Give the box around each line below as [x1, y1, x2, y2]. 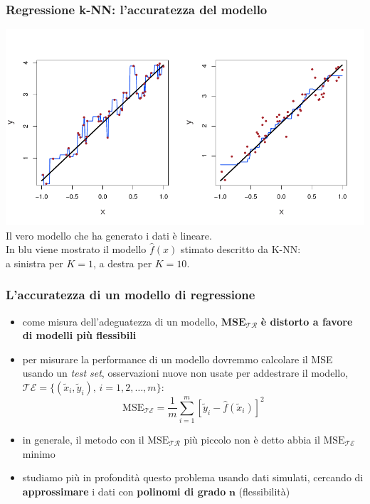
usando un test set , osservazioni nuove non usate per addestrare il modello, [22, 365, 349, 380]
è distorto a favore [260, 313, 353, 328]
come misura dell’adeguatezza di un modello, [22, 313, 218, 328]
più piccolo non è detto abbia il [184, 432, 320, 447]
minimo [22, 446, 55, 461]
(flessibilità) [238, 483, 290, 498]
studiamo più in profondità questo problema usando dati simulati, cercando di [22, 470, 364, 485]
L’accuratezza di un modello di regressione [6, 286, 255, 304]
